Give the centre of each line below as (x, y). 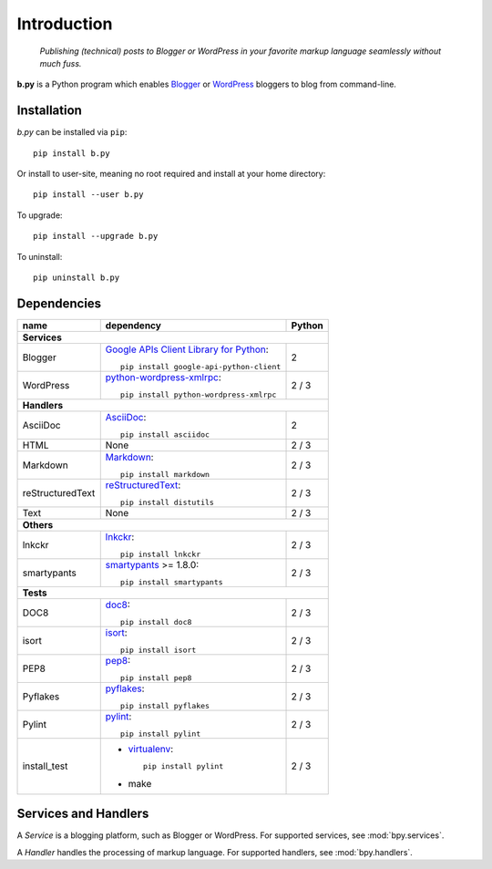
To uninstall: (40, 256)
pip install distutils (167, 502)
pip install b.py (72, 153)
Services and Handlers (83, 814)
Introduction (65, 24)
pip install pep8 (156, 678)
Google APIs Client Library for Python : (187, 349)
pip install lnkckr (160, 554)
